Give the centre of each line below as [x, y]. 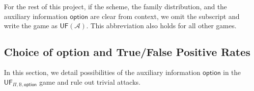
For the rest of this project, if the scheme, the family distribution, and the [115, 6]
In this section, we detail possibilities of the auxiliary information [102, 72]
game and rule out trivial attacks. [90, 82]
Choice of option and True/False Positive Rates [127, 52]
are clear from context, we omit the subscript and [165, 16]
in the [232, 72]
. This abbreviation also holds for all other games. [161, 26]
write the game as [31, 26]
